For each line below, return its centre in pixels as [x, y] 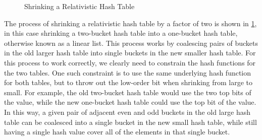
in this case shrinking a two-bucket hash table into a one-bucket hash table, [121, 33]
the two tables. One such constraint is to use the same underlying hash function [128, 72]
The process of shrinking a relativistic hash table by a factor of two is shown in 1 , [130, 23]
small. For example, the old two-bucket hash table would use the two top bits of [128, 92]
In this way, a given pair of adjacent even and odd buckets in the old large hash [127, 112]
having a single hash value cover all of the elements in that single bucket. [117, 132]
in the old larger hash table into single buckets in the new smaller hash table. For [130, 53]
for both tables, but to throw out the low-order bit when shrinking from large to [128, 82]
